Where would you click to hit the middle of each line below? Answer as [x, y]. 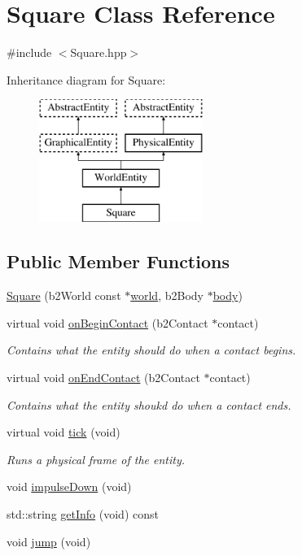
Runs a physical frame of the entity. [96, 459]
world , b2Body [167, 295]
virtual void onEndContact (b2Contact [103, 378]
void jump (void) [49, 541]
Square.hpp [98, 52]
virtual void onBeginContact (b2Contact [107, 322]
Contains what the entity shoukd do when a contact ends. [149, 404]
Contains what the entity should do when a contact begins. [151, 350]
